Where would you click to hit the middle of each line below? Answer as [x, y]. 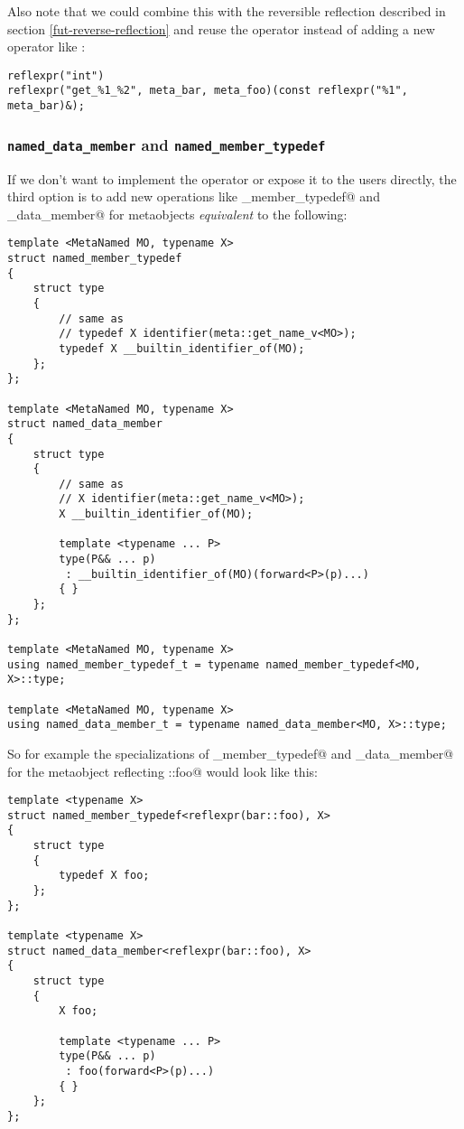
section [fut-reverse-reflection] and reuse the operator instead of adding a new [221, 28]
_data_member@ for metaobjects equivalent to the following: [177, 214]
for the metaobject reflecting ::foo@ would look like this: [162, 771]
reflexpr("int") [56, 75]
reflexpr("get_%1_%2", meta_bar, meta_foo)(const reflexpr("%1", [208, 91]
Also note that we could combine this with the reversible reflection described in [227, 11]
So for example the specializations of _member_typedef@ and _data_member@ [231, 753]
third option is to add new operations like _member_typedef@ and [194, 196]
